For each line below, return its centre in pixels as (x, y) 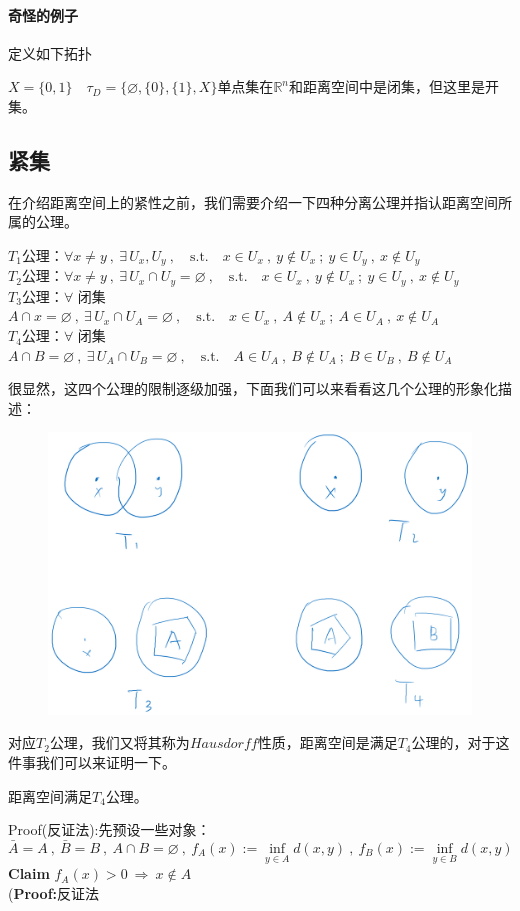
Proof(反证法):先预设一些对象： (109, 829)
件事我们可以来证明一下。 (92, 762)
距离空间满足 (50, 795)
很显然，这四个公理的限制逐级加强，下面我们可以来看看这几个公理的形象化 (253, 388)
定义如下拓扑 (50, 52)
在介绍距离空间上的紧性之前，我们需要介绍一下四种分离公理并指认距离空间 (253, 201)
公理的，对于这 (460, 742)
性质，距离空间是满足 (327, 742)
